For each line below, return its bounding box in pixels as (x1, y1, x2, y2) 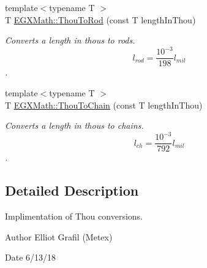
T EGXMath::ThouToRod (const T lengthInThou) (5, 13, 196, 26)
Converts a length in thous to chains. (5, 119, 144, 132)
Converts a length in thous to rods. (5, 34, 135, 47)
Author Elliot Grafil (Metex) (5, 230, 113, 243)
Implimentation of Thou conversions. (5, 210, 143, 223)
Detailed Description (5, 181, 139, 200)
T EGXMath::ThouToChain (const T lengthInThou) (5, 98, 203, 111)
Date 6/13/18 (5, 251, 56, 264)
